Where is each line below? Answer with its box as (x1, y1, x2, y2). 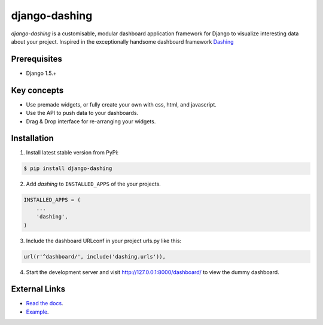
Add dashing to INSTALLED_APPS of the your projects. (26, 180, 161, 188)
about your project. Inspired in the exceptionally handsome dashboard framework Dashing (11, 38, 234, 45)
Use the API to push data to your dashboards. (26, 110, 139, 117)
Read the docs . (26, 300, 63, 307)
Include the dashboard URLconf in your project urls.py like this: (26, 237, 182, 244)
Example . (26, 308, 49, 315)
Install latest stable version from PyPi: (26, 149, 119, 156)
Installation (11, 133, 54, 144)
